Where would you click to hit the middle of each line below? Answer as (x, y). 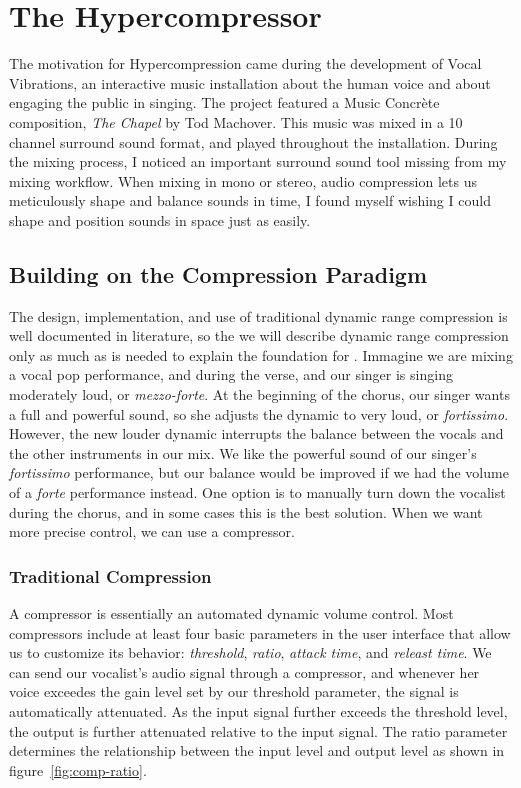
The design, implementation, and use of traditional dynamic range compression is (258, 315)
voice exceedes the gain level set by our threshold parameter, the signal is (234, 691)
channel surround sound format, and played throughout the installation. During (253, 141)
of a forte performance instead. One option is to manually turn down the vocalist (257, 492)
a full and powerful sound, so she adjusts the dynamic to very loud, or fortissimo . (259, 413)
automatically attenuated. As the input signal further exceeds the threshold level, (258, 710)
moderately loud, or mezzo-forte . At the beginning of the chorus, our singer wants (259, 394)
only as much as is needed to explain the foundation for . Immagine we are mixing (261, 354)
